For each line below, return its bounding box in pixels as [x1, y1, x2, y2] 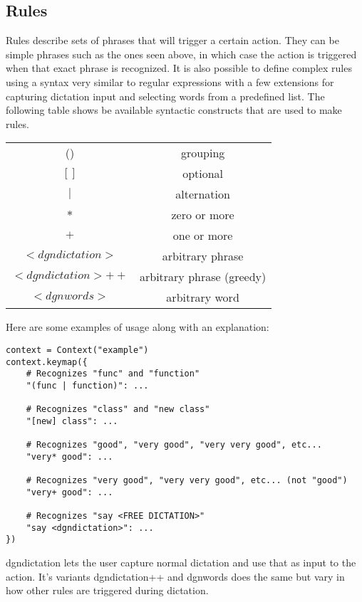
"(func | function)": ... [26, 380, 149, 391]
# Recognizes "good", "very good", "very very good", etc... [26, 440, 322, 450]
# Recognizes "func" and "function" [26, 369, 200, 379]
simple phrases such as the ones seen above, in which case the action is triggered [6, 46, 357, 61]
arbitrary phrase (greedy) [139, 268, 267, 285]
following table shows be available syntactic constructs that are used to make [6, 102, 342, 117]
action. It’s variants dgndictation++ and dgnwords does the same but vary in [6, 569, 345, 583]
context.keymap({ [6, 357, 88, 367]
